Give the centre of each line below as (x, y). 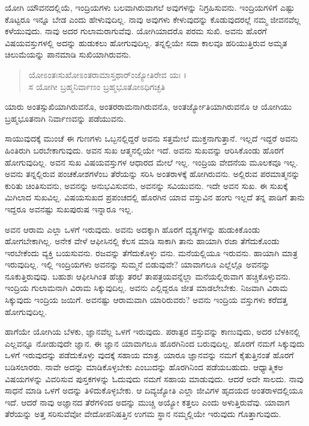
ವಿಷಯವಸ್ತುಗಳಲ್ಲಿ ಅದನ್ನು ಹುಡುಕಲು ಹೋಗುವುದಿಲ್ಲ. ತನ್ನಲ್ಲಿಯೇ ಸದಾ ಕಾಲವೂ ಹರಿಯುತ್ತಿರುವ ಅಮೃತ (146, 42)
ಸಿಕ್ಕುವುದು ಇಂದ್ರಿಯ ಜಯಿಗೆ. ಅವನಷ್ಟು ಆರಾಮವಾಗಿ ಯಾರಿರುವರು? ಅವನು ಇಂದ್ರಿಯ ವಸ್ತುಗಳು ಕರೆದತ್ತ (146, 300)
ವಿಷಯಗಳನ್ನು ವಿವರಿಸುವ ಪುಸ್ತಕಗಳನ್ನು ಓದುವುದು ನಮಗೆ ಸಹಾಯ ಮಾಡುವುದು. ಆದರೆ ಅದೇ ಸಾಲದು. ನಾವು (154, 378)
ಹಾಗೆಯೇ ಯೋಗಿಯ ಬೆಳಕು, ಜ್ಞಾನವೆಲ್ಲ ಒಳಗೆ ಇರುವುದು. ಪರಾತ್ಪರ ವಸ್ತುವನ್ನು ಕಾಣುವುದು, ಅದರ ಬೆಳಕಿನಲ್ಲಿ (153, 331)
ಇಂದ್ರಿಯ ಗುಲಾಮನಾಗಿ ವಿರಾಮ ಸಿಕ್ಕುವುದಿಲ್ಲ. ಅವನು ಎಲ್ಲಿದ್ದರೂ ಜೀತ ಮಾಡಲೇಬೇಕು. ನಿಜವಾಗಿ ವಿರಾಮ (146, 288)
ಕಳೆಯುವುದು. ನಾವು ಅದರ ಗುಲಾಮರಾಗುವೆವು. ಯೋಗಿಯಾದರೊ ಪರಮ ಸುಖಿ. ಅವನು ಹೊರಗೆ (136, 31)
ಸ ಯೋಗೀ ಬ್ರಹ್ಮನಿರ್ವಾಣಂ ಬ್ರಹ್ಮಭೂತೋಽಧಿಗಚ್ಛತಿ (97, 86)
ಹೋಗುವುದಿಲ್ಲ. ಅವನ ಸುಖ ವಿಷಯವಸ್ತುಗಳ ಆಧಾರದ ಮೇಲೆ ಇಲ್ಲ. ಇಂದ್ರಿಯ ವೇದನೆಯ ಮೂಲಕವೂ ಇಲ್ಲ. (151, 162)
